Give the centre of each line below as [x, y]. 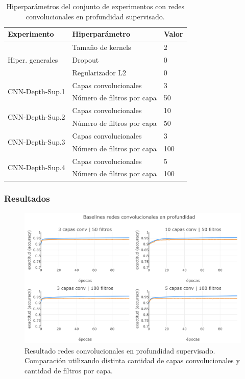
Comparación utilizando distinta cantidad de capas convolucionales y [132, 360]
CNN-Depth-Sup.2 [36, 116]
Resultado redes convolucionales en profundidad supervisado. [120, 350]
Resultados [27, 198]
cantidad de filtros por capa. [69, 370]
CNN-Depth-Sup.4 [36, 167]
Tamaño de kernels [102, 47]
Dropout [85, 59]
